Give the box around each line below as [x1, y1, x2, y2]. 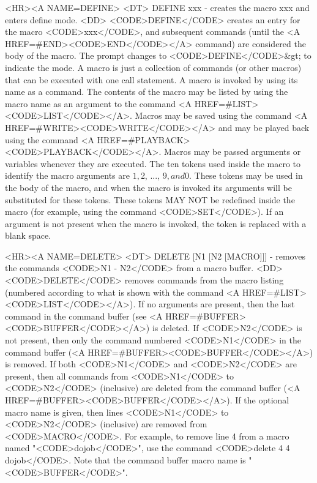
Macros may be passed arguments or [164, 145, 301, 158]
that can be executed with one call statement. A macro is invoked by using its [5, 73, 298, 86]
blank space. [5, 229, 51, 242]
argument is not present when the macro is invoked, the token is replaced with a [5, 217, 307, 230]
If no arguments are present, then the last [138, 298, 295, 310]
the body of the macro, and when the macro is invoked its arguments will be [5, 181, 292, 193]
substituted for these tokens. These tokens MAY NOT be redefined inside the [5, 193, 295, 206]
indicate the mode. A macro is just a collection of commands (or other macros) [5, 61, 302, 73]
